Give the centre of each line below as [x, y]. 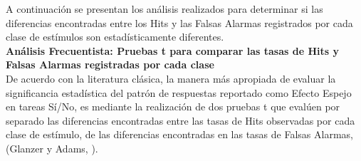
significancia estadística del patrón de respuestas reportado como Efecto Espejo [179, 92]
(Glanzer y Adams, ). [52, 148]
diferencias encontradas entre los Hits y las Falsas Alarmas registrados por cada [179, 22]
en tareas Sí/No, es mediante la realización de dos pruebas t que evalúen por [173, 107]
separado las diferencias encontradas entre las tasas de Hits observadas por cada [180, 120]
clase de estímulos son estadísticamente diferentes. [115, 37]
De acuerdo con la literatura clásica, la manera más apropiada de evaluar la [171, 78]
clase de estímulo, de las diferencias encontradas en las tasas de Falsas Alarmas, [179, 134]
